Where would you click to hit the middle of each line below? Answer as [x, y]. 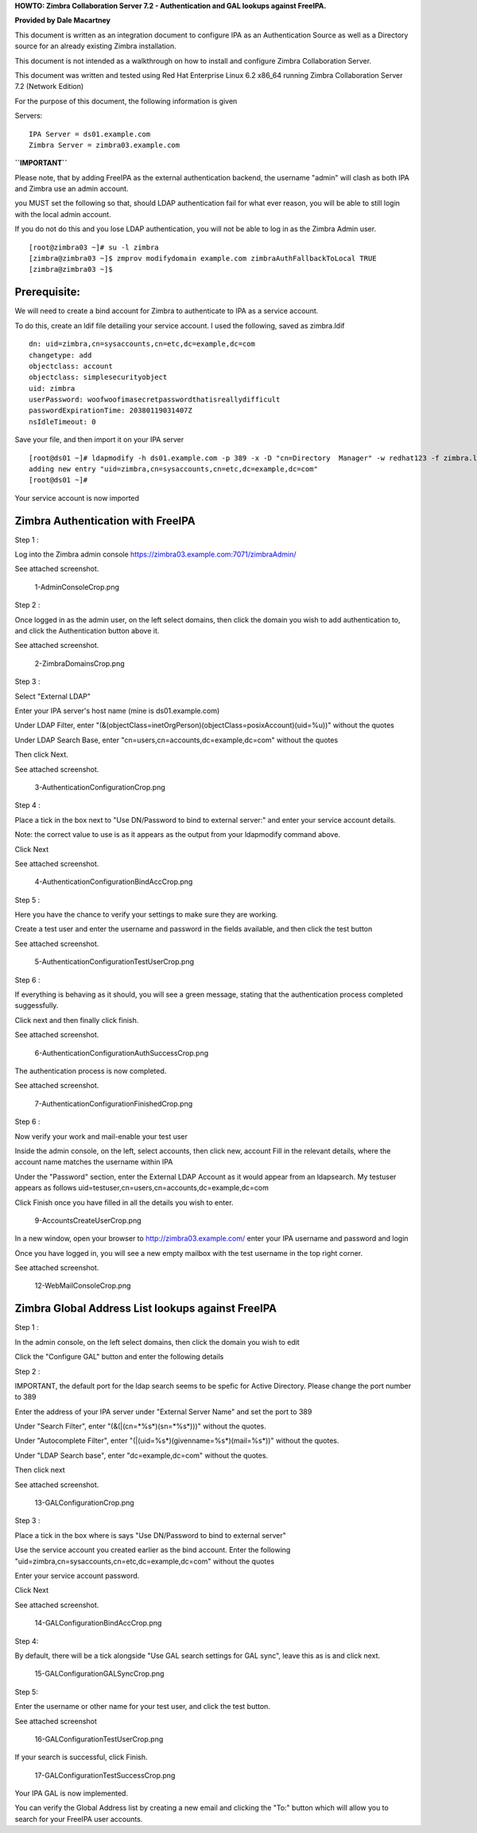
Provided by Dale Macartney [63, 21]
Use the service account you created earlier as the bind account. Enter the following [153, 1550]
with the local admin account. [63, 214]
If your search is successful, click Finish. [81, 1757]
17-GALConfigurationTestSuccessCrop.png [105, 1775]
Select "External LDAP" [53, 696]
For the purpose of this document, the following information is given [126, 101]
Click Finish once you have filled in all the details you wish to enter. [124, 1202]
